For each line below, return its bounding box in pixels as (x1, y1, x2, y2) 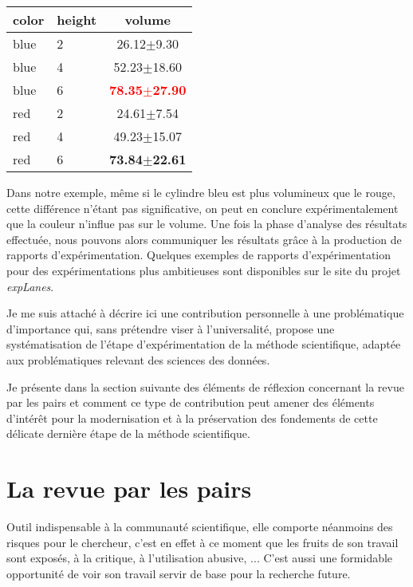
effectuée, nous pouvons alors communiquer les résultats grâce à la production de (6, 230, 402, 247)
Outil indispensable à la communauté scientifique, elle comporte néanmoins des (6, 518, 393, 535)
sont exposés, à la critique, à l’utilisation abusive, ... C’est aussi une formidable (6, 550, 393, 566)
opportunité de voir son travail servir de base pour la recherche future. (6, 565, 351, 581)
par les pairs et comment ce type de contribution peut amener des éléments (6, 394, 375, 411)
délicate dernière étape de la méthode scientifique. (6, 425, 250, 442)
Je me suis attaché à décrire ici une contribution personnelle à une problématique (6, 305, 404, 321)
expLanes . (6, 278, 54, 294)
